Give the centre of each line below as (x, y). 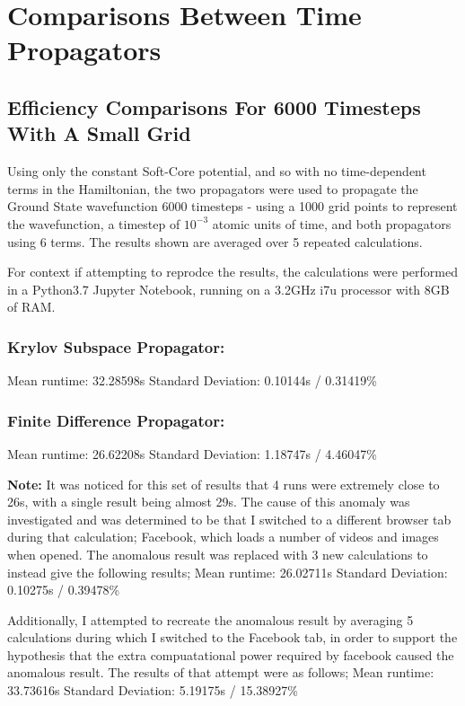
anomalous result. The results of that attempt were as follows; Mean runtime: (221, 672)
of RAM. (31, 307)
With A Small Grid (99, 133)
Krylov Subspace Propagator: (116, 346)
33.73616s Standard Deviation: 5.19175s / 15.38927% (153, 690)
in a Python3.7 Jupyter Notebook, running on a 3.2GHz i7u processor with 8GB (228, 289)
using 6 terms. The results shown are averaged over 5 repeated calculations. (215, 241)
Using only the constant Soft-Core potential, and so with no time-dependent (217, 171)
